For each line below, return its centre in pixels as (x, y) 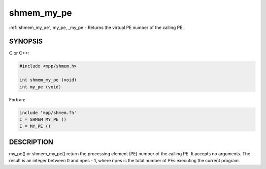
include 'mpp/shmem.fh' (48, 113)
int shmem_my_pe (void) (48, 80)
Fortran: (17, 99)
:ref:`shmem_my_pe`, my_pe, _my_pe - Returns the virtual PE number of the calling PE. (97, 28)
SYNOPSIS (26, 42)
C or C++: (19, 53)
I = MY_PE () (35, 126)
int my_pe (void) (40, 87)
